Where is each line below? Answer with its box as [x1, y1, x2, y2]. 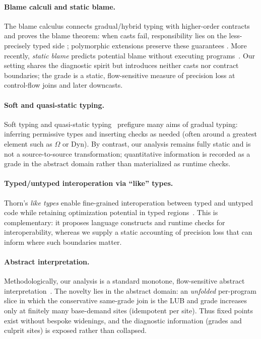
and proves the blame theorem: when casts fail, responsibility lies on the [4, 30, 227, 41]
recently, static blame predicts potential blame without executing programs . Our [4, 50, 255, 60]
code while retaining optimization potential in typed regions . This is [4, 207, 218, 218]
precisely [4, 40, 31, 50]
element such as [4, 138, 52, 149]
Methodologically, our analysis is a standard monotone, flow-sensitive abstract [4, 276, 245, 286]
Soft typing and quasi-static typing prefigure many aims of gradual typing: [4, 118, 238, 129]
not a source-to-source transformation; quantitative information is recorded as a [4, 148, 250, 159]
